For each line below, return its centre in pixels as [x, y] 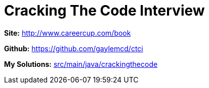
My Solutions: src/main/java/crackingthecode [81, 64]
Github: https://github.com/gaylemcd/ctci [74, 48]
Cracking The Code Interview [104, 11]
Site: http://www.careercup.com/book [68, 33]
